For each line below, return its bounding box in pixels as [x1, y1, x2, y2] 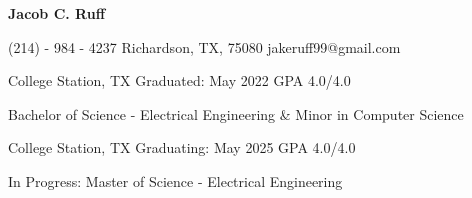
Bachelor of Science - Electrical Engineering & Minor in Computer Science [8, 103, 464, 124]
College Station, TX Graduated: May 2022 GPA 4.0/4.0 [8, 70, 351, 91]
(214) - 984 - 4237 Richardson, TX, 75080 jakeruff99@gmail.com [8, 36, 401, 57]
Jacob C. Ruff [8, 3, 106, 23]
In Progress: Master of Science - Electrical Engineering [8, 170, 343, 191]
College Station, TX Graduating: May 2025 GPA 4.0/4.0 [8, 137, 356, 158]
